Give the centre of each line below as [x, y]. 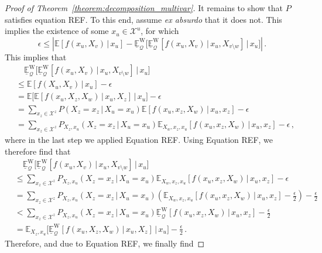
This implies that [36, 57]
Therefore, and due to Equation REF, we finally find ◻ [105, 243]
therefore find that [38, 151]
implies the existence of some [57, 31]
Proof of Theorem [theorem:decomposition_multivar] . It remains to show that [144, 8]
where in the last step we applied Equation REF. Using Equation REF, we [139, 139]
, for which [160, 31]
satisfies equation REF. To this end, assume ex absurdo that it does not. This [143, 19]
